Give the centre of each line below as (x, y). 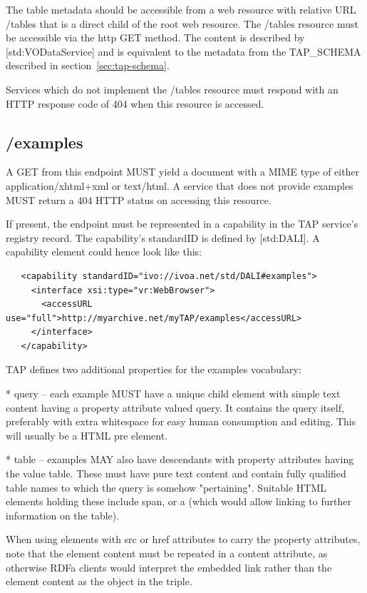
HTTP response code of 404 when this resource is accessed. (135, 103)
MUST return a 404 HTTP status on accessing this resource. (139, 199)
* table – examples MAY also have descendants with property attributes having (180, 459)
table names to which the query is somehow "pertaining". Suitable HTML (166, 487)
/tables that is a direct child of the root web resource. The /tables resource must (182, 23)
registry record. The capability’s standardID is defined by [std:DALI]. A (163, 237)
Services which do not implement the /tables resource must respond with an (172, 89)
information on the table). (63, 515)
